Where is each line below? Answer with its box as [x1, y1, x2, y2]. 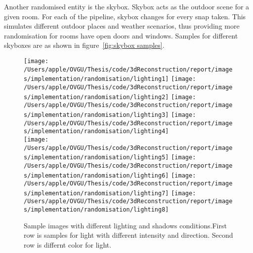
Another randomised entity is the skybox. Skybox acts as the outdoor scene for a [4, 1, 250, 11]
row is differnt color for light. [24, 239, 112, 250]
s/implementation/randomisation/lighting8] [24, 206, 169, 214]
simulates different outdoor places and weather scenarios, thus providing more [4, 21, 240, 31]
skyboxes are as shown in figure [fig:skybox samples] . [4, 40, 165, 50]
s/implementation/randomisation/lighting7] [24, 189, 169, 197]
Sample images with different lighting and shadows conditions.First [24, 220, 227, 230]
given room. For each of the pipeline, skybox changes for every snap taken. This [4, 11, 246, 21]
